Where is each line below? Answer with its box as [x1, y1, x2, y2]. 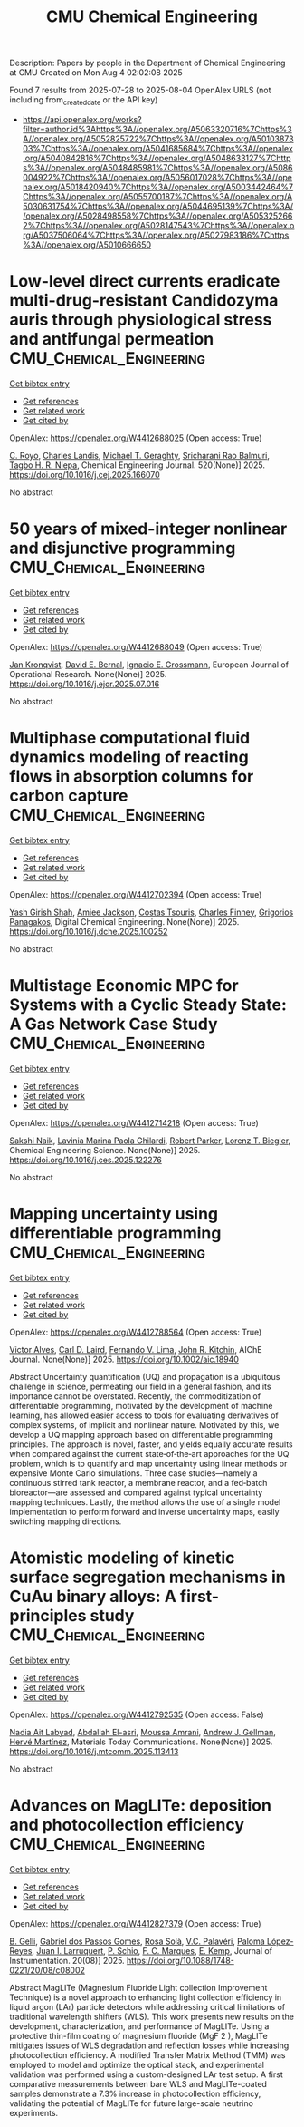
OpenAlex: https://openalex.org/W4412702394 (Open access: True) [9, 889, 262, 899]
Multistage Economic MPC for [9, 975, 239, 996]
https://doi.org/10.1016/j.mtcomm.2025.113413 [9, 1745, 179, 1756]
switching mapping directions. [9, 1516, 122, 1527]
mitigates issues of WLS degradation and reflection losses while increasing [9, 2040, 290, 2051]
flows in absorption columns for [9, 766, 254, 787]
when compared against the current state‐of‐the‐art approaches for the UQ [9, 1448, 290, 1459]
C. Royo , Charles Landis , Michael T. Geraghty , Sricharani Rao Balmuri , [9, 450, 270, 461]
